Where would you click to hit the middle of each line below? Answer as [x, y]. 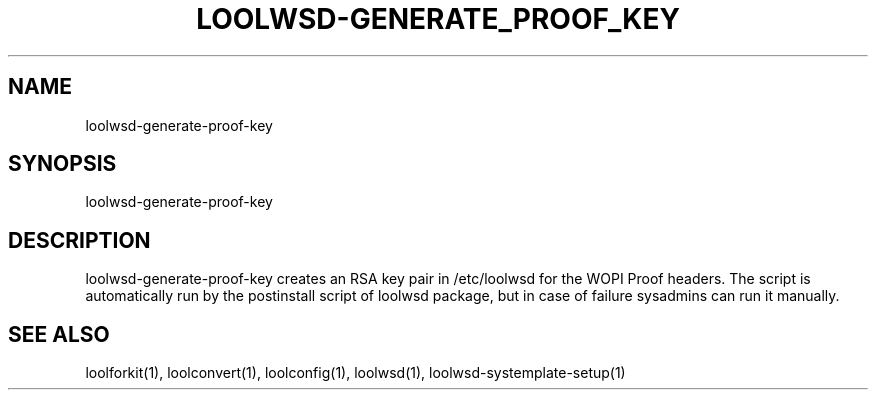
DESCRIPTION [79, 240]
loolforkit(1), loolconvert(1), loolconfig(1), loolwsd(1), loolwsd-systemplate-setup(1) [355, 373]
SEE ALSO [59, 334]
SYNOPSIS [62, 164]
